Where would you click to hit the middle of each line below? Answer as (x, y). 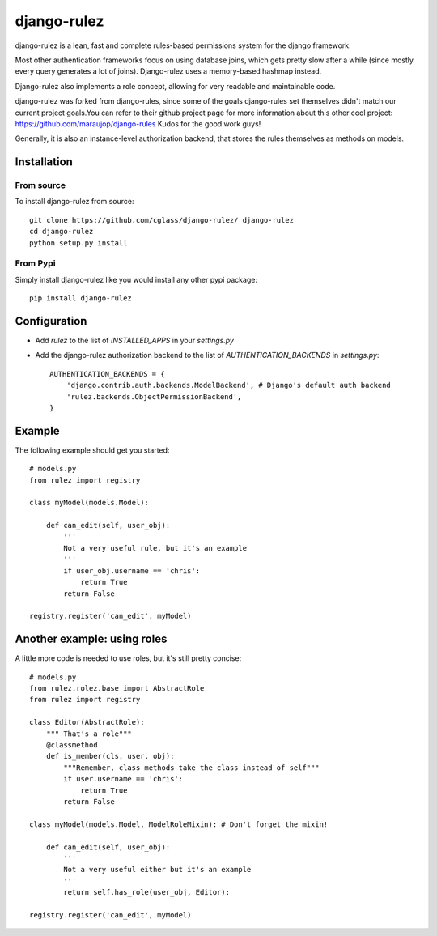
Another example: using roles (91, 639)
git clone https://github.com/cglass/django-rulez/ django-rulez (162, 220)
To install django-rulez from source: (74, 202)
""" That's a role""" (89, 734)
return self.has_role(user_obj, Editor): (147, 892)
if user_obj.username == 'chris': (132, 570)
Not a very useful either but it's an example (157, 870)
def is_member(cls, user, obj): (110, 756)
